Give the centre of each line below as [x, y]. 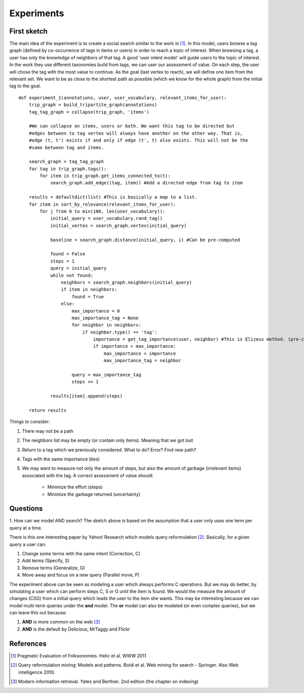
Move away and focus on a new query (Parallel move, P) [81, 575]
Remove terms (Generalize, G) [54, 568]
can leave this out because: [38, 613]
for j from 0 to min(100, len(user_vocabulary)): [103, 211]
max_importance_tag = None [105, 318]
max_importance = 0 [96, 311]
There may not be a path [48, 431]
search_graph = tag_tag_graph [66, 162]
